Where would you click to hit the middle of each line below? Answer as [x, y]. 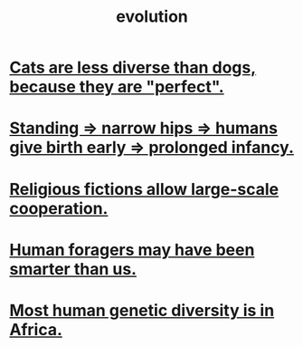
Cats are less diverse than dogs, [133, 67]
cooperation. [59, 208]
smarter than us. [73, 269]
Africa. [36, 329]
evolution [152, 17]
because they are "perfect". [117, 87]
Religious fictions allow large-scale [144, 189]
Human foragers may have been [132, 250]
